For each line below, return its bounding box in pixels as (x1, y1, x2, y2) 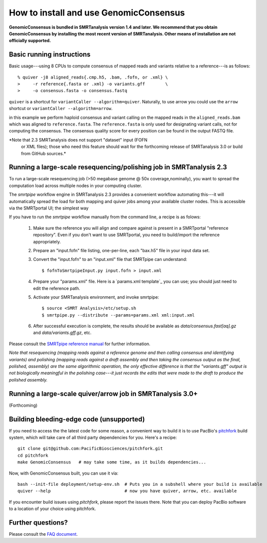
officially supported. (9, 38, 51, 44)
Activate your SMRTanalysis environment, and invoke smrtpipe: (33, 294, 159, 300)
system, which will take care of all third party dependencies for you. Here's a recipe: (9, 434, 177, 441)
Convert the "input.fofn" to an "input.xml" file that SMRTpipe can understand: (33, 256, 187, 262)
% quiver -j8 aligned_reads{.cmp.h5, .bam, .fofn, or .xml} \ (17, 74, 168, 80)
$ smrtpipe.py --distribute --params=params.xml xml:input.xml (42, 312, 195, 318)
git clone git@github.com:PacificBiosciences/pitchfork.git (17, 446, 163, 451)
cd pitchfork (17, 452, 48, 458)
